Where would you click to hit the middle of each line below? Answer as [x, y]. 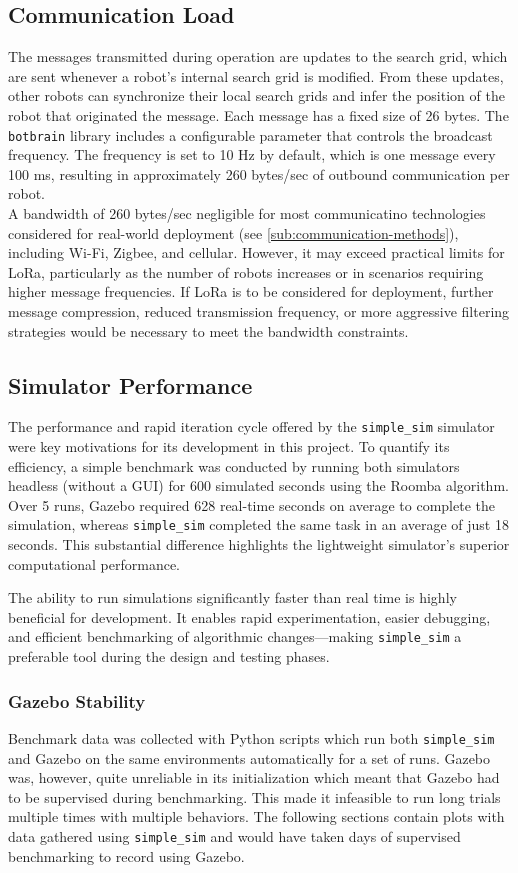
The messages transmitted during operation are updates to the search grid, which [258, 56]
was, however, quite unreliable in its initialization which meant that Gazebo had [254, 777]
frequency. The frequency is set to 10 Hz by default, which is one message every [252, 154]
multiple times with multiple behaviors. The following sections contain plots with [256, 816]
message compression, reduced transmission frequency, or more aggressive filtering [259, 310]
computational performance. [94, 563]
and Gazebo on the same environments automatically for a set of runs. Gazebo [249, 757]
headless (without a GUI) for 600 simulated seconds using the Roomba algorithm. [258, 485]
